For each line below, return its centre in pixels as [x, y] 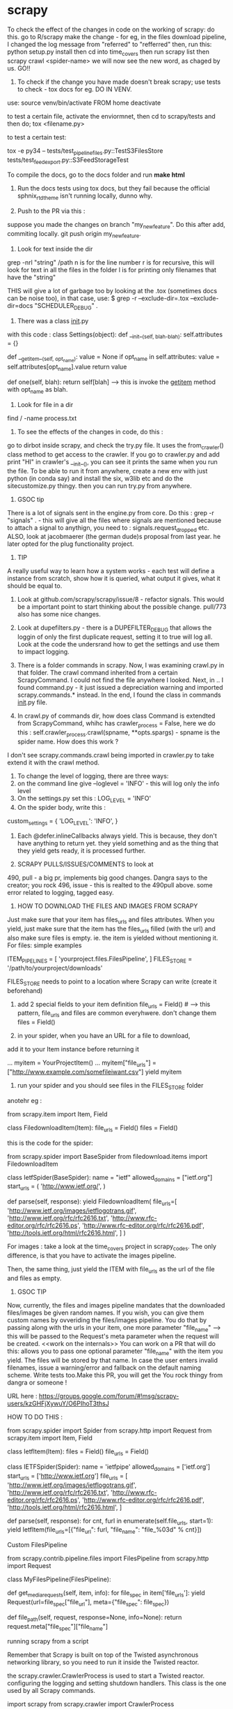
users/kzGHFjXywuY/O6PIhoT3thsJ [58, 1404]
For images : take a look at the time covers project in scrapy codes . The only [112, 1247]
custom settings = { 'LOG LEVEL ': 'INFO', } [63, 821]
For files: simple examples [45, 945]
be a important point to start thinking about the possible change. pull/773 [122, 607]
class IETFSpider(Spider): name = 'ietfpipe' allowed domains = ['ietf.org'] [109, 1467]
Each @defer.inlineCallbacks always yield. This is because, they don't [117, 836]
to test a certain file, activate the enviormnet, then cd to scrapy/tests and [111, 116]
